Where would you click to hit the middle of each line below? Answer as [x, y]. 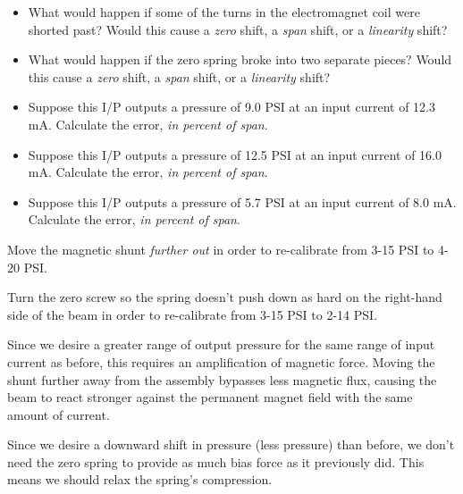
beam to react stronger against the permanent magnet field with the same [210, 397]
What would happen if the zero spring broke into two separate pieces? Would [240, 59]
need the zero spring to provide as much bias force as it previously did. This [216, 461]
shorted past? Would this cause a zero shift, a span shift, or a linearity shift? [238, 29]
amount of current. [59, 414]
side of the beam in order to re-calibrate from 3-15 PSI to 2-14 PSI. [193, 314]
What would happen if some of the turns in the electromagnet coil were [224, 12]
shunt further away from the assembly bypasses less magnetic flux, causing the [222, 379]
